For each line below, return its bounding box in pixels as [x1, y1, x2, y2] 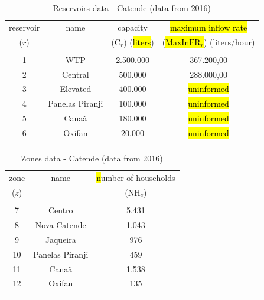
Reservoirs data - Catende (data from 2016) [53, 2, 211, 14]
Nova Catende [35, 218, 86, 230]
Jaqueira [45, 233, 76, 245]
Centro [48, 204, 73, 216]
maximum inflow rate [170, 21, 247, 33]
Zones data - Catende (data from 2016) [21, 152, 163, 164]
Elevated [60, 83, 92, 95]
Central [62, 68, 89, 80]
